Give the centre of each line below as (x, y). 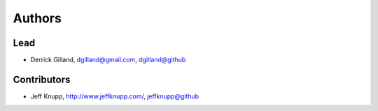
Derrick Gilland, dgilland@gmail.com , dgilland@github (108, 60)
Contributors (42, 79)
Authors (37, 18)
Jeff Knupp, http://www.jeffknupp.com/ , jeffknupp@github (115, 96)
